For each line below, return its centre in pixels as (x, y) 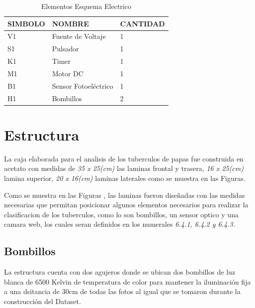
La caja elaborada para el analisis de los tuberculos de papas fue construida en (124, 158)
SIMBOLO (26, 23)
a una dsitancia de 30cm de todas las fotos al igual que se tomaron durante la (122, 291)
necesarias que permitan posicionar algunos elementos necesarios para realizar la (126, 205)
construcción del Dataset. (42, 301)
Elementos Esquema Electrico (86, 6)
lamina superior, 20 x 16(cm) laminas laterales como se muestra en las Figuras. (125, 178)
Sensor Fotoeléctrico (83, 85)
